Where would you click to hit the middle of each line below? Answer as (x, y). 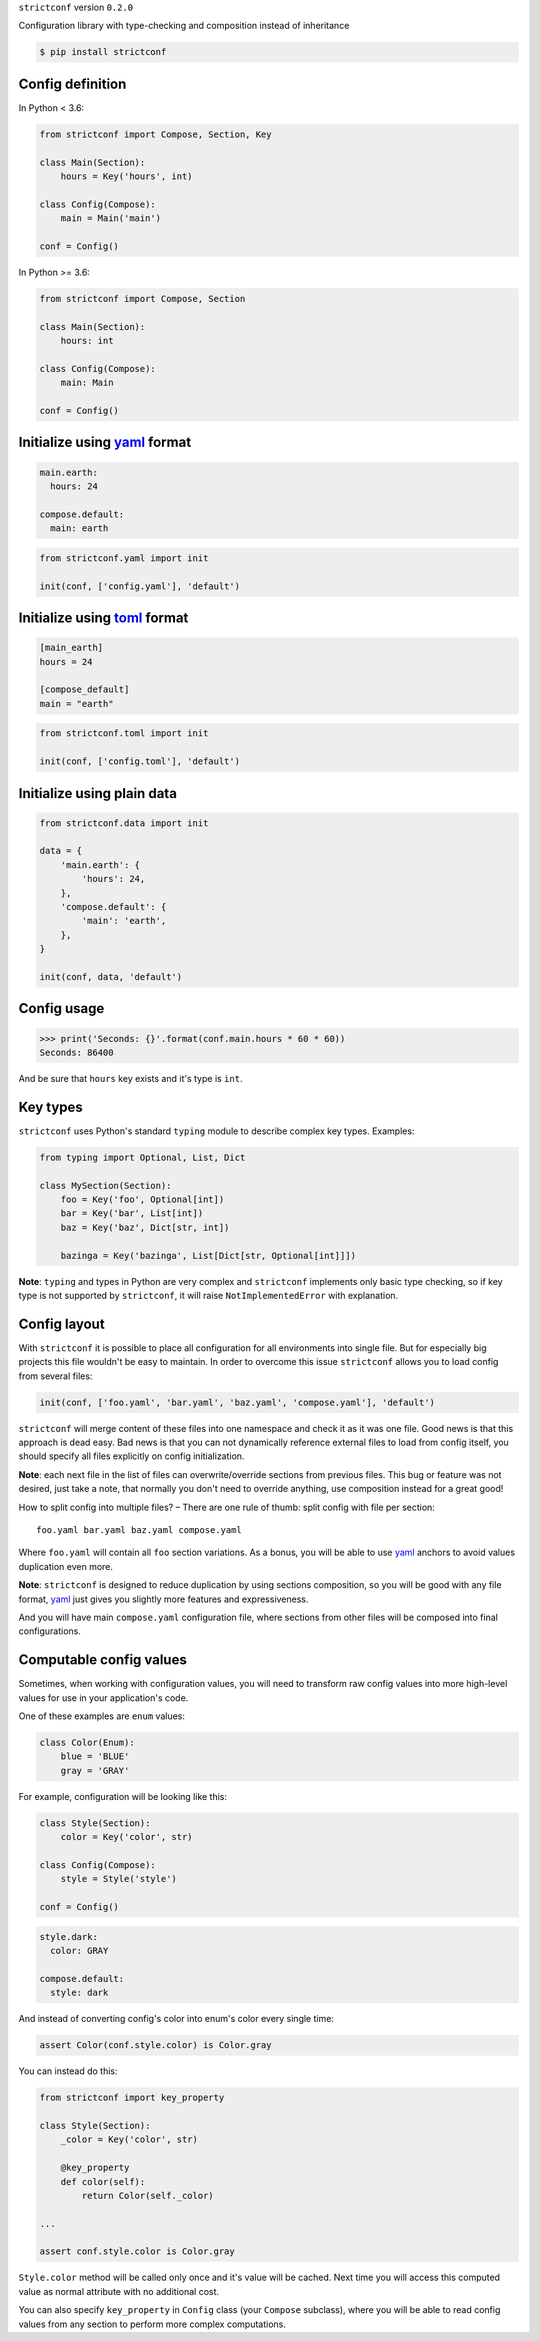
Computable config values (102, 1660)
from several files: (55, 1376)
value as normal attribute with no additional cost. (119, 2291)
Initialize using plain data (97, 793)
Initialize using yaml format (105, 442)
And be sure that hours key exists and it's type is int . (130, 1078)
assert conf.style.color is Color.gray (137, 2251)
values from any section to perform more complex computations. (152, 2324)
